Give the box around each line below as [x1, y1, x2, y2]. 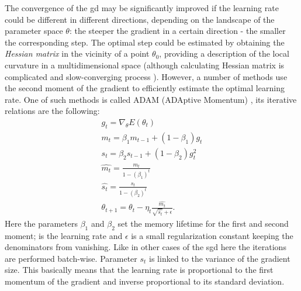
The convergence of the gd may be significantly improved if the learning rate [5, 2, 279, 13]
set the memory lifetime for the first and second [117, 217, 289, 229]
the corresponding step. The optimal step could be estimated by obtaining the [5, 36, 285, 48]
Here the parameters [5, 217, 78, 229]
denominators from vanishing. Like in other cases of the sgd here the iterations [5, 241, 286, 253]
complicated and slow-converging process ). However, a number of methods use [5, 70, 288, 82]
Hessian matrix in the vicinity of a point [5, 47, 150, 60]
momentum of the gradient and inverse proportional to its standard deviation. [5, 275, 285, 287]
